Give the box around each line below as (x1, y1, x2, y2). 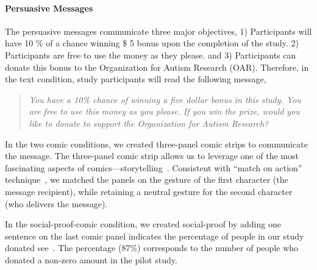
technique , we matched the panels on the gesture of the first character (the (5, 173, 288, 186)
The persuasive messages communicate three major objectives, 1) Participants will (5, 24, 312, 37)
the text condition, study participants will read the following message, (5, 73, 266, 85)
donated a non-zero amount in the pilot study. (5, 253, 177, 266)
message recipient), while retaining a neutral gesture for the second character (5, 185, 293, 197)
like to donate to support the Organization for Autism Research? (29, 116, 269, 129)
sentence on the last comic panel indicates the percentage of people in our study (5, 229, 304, 242)
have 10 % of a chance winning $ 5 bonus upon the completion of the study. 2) (5, 37, 299, 49)
